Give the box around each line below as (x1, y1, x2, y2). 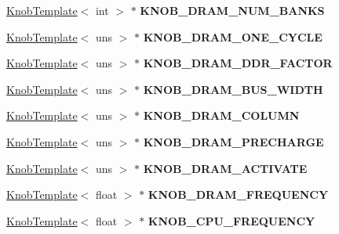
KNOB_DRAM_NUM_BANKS (140, 2, 325, 18)
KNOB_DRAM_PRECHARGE (143, 133, 324, 149)
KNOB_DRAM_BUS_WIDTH (143, 81, 323, 97)
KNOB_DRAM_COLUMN (143, 107, 300, 124)
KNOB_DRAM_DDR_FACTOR (143, 55, 333, 71)
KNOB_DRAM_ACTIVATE (143, 160, 308, 176)
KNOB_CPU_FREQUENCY (148, 212, 315, 229)
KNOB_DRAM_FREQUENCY (148, 186, 329, 203)
